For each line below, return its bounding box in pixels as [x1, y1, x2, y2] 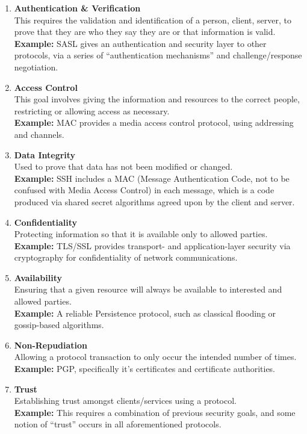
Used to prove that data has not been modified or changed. [14, 160, 233, 173]
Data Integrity [14, 148, 76, 161]
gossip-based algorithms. [14, 318, 104, 331]
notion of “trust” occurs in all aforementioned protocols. [14, 418, 222, 430]
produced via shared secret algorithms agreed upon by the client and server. [14, 195, 295, 208]
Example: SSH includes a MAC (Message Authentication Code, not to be [14, 172, 290, 184]
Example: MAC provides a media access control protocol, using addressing [14, 116, 294, 129]
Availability [14, 271, 63, 284]
